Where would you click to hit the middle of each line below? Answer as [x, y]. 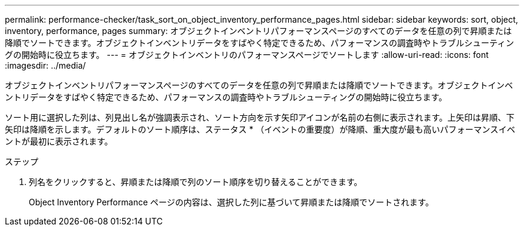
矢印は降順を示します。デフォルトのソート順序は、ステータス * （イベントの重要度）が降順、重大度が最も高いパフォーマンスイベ [260, 129]
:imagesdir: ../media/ [45, 65]
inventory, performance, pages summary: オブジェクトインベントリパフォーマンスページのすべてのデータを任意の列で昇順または [258, 31]
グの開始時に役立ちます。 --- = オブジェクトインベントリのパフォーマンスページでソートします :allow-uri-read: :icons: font [247, 55]
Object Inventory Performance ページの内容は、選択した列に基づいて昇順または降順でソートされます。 [231, 202]
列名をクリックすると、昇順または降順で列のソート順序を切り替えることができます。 [196, 182]
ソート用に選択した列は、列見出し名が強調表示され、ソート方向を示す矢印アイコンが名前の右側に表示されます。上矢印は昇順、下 [260, 117]
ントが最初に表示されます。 [59, 141]
